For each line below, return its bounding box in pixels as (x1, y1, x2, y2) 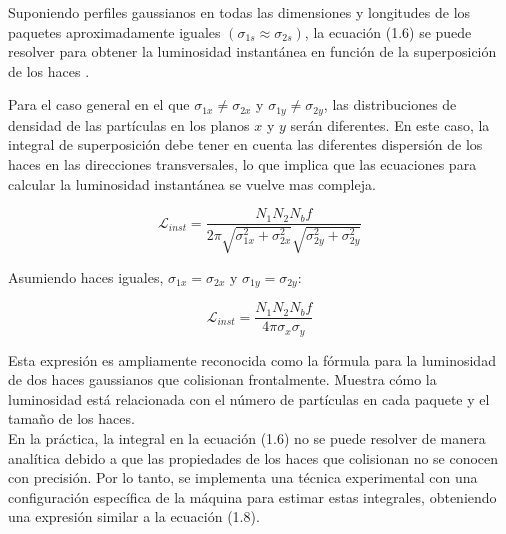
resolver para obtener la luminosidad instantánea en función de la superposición (8, 41, 497, 62)
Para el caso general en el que (8, 94, 190, 115)
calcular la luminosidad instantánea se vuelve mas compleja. (8, 173, 376, 194)
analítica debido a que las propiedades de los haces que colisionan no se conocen (8, 447, 499, 468)
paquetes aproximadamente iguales (8, 21, 221, 42)
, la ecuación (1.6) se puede (304, 21, 472, 42)
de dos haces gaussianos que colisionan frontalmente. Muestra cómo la (8, 369, 437, 390)
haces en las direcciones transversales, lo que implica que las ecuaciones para (8, 154, 477, 175)
